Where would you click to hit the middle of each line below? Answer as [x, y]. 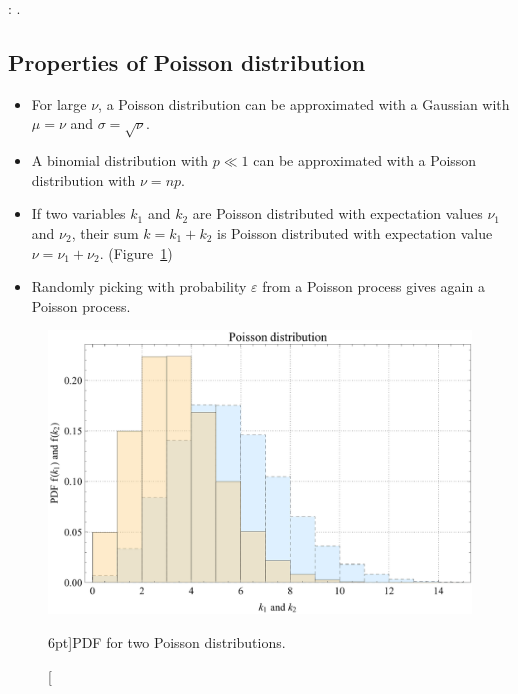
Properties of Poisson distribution [187, 61]
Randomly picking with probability [139, 286]
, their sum [105, 232]
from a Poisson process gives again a [373, 286]
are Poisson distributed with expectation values [337, 213]
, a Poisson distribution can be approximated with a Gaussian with [304, 103]
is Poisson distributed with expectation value [355, 232]
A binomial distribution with [120, 160]
